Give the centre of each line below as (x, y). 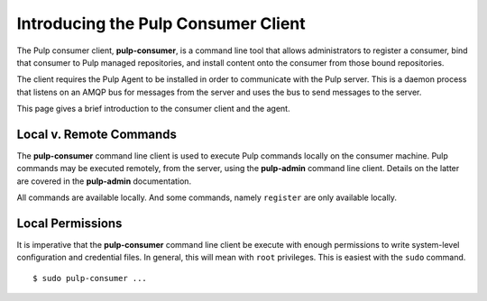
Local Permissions (69, 223)
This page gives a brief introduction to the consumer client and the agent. (153, 109)
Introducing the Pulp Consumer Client (161, 23)
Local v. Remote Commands (97, 134)
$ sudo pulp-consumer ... (90, 278)
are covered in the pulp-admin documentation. (104, 181)
